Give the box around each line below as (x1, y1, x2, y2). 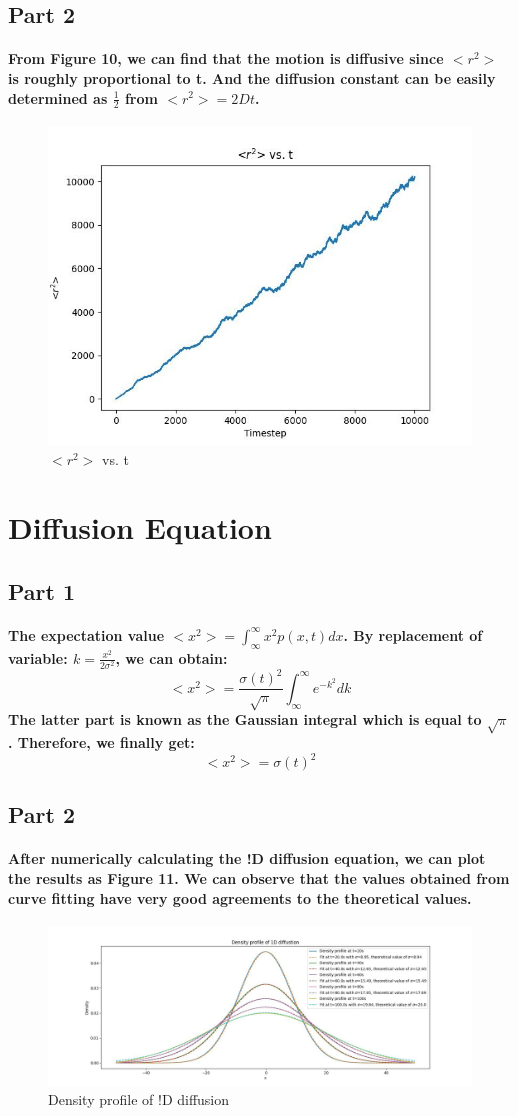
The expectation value (8, 624, 165, 645)
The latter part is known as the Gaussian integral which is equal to (8, 709, 482, 730)
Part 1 (8, 575, 76, 606)
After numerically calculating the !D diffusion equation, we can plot (8, 848, 486, 869)
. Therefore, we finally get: (8, 731, 195, 752)
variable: (8, 647, 68, 668)
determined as (8, 87, 108, 108)
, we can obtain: (115, 647, 228, 668)
